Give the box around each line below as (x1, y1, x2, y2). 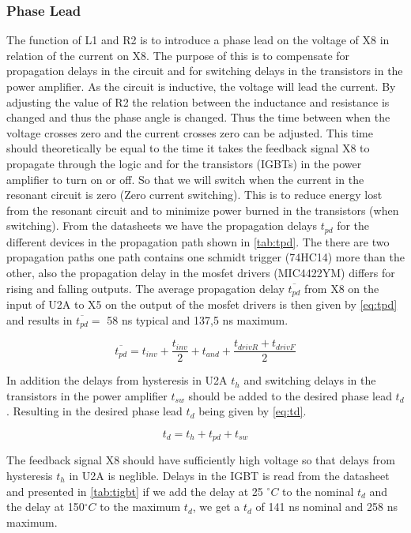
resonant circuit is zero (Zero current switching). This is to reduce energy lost (6, 186, 383, 203)
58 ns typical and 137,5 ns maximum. (107, 311, 288, 328)
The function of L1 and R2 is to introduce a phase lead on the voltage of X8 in (6, 32, 390, 48)
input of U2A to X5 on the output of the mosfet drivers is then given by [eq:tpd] (6, 296, 398, 313)
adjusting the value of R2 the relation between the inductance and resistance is (6, 93, 390, 110)
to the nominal (282, 482, 354, 499)
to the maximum (100, 498, 181, 515)
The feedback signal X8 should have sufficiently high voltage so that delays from (6, 452, 395, 468)
